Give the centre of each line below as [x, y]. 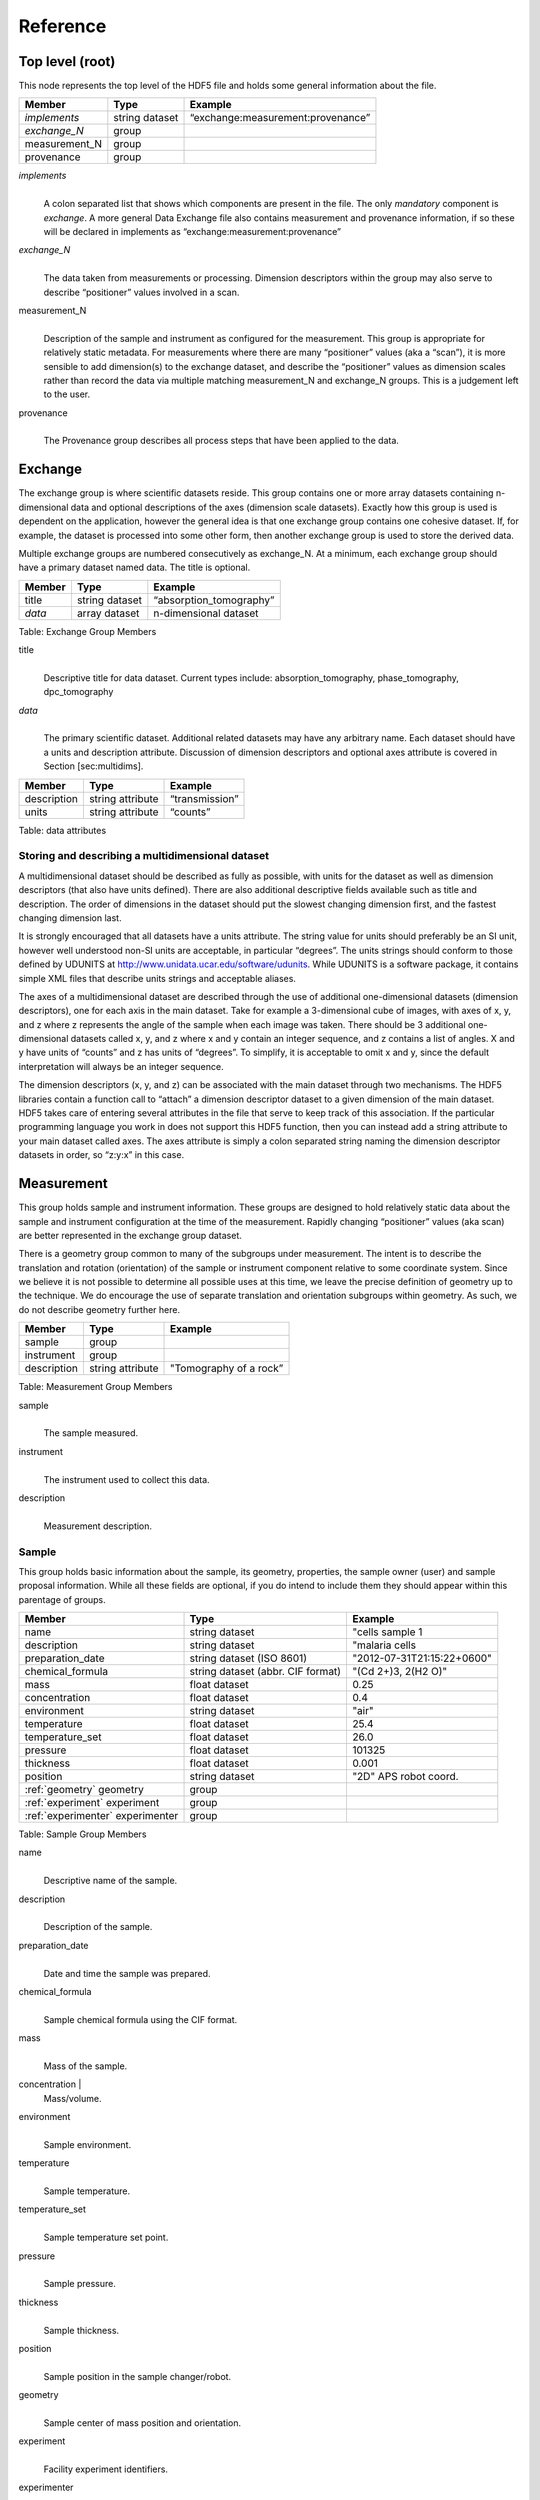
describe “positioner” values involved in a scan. [141, 292]
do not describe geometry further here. [99, 1309]
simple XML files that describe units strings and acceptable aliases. [157, 978]
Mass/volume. [72, 2098]
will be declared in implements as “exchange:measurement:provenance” [192, 232]
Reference [62, 26]
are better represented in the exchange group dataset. [130, 1235]
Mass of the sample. [85, 2066]
